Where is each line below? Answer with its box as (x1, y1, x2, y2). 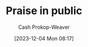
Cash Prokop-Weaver (18, 23, 70, 31)
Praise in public (5, 4, 83, 18)
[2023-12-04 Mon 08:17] (13, 35, 75, 42)
